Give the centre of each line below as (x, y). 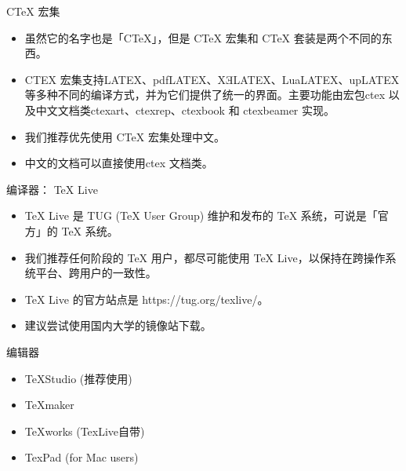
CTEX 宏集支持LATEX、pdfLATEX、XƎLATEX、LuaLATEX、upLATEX (212, 79)
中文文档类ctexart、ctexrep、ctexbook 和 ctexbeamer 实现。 (185, 110)
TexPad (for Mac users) (82, 457)
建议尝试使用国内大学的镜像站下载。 (118, 325)
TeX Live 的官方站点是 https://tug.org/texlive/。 (147, 299)
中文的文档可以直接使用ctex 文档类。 (119, 163)
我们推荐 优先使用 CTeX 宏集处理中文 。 (125, 136)
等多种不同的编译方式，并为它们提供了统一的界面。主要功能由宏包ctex (205, 95)
